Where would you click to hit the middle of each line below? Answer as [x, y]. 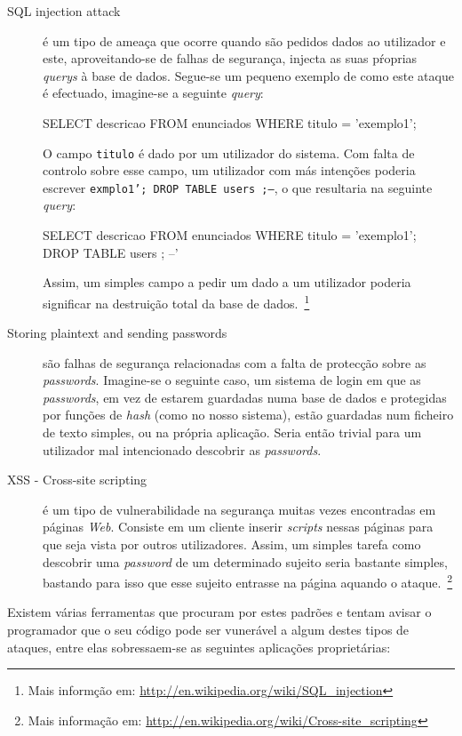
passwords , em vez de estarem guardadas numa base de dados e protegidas [245, 397]
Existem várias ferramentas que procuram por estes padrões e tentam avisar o [219, 612]
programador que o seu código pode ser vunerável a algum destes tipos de [208, 630]
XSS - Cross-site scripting [77, 480]
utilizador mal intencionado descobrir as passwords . [182, 449]
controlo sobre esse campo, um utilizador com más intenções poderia [229, 170]
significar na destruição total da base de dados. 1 [176, 301]
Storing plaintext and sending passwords [117, 333]
